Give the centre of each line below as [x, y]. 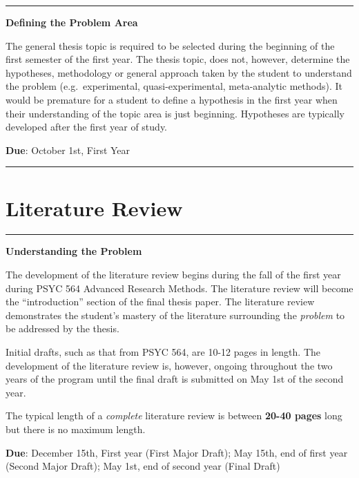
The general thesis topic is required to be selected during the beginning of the [170, 45]
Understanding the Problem [74, 251]
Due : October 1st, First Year [68, 150]
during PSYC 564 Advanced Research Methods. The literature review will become [179, 288]
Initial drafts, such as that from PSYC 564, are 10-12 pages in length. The [163, 352]
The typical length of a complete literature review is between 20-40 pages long [174, 415]
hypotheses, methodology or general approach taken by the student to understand [179, 72]
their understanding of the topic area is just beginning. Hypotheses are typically [175, 113]
